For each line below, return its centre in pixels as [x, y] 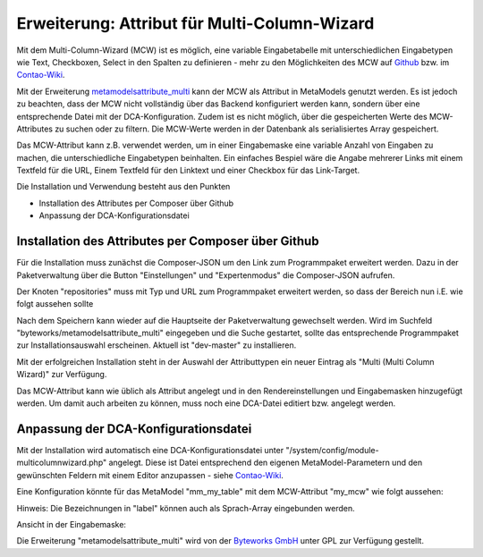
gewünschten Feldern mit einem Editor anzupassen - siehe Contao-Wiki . [150, 475]
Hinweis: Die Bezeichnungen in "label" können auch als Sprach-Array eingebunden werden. [186, 508]
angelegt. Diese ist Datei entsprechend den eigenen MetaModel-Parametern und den [266, 463]
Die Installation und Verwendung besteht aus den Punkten [123, 187]
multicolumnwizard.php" [62, 463]
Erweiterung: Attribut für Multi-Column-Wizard [195, 23]
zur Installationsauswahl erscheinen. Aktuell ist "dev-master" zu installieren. [157, 345]
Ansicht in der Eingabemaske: [72, 524]
